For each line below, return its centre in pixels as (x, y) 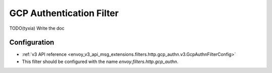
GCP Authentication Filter (64, 13)
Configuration (32, 43)
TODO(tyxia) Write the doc (37, 28)
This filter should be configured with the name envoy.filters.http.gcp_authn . (100, 61)
